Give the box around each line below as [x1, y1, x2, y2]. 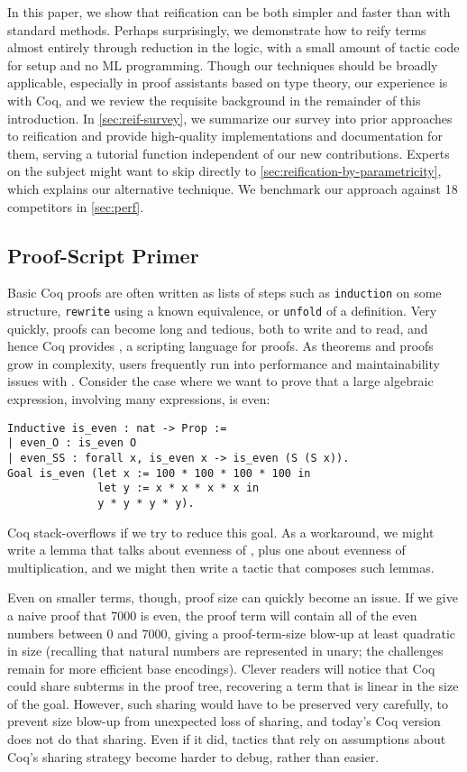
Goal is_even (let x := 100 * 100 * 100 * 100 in [7, 466, 311, 480]
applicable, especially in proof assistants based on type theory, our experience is [7, 73, 448, 92]
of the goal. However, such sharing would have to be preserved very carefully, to [7, 694, 448, 712]
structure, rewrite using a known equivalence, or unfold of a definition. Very [7, 300, 437, 319]
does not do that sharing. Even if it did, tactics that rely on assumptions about [7, 730, 446, 749]
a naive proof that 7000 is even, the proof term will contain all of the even [7, 605, 417, 624]
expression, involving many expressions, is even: [7, 390, 270, 409]
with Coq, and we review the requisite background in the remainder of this [7, 90, 421, 109]
